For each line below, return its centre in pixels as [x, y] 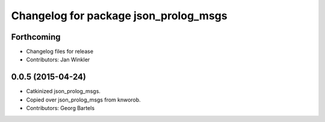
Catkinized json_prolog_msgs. [63, 91]
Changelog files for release [60, 52]
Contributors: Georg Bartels [60, 108]
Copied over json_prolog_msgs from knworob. [83, 100]
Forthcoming [36, 37]
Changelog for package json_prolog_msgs [119, 16]
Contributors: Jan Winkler [58, 59]
